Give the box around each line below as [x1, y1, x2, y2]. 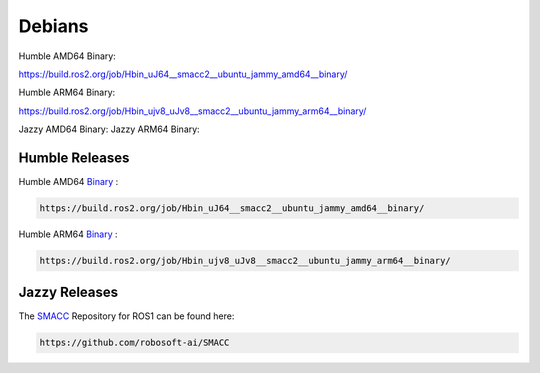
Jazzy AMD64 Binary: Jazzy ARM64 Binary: [18, 123, 200, 135]
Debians [18, 15, 89, 37]
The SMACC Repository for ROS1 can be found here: [18, 310, 235, 322]
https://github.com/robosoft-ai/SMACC [39, 337, 230, 349]
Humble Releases [18, 149, 130, 166]
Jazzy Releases [18, 284, 119, 301]
